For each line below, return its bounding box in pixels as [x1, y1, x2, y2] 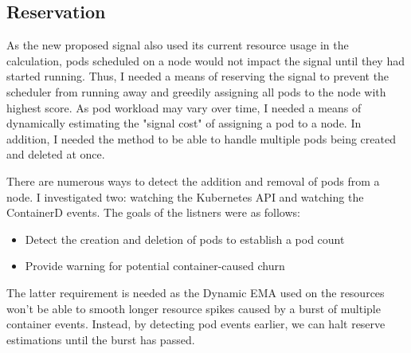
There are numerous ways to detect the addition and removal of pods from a [6, 172, 380, 189]
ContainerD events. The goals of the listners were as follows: [6, 204, 300, 221]
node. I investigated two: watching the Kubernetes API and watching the [6, 188, 364, 205]
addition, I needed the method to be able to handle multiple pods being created [6, 130, 396, 147]
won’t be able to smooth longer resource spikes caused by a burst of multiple [6, 300, 381, 316]
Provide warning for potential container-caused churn [25, 257, 285, 274]
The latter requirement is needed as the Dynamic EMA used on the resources [6, 284, 385, 300]
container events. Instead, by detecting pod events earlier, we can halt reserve [6, 316, 386, 332]
